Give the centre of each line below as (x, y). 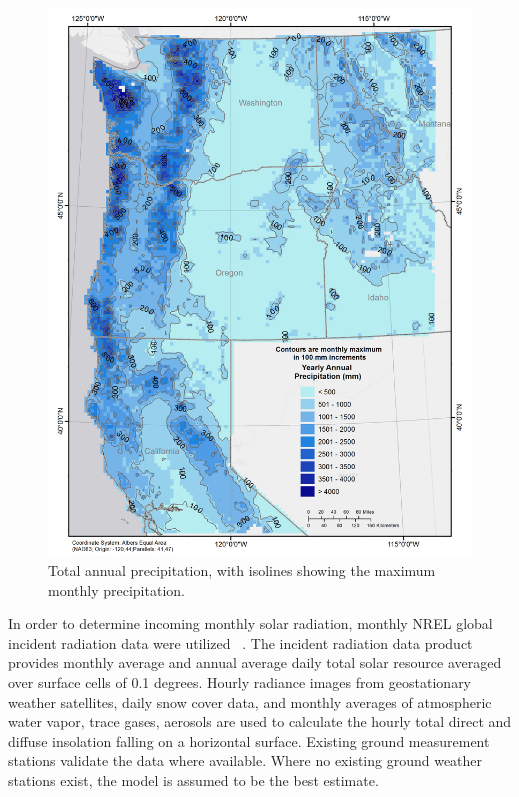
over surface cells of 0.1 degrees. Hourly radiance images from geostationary (240, 681)
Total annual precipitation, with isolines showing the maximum (242, 569)
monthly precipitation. (116, 589)
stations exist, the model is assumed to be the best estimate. (193, 779)
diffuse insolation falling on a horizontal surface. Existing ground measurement (249, 740)
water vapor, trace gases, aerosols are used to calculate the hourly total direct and (260, 721)
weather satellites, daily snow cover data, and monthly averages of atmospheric (250, 701)
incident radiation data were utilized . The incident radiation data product (240, 642)
